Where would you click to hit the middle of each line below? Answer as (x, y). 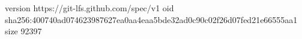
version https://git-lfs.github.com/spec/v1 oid (89, 8)
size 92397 (23, 31)
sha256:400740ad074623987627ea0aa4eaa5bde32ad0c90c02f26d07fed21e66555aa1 (151, 19)
